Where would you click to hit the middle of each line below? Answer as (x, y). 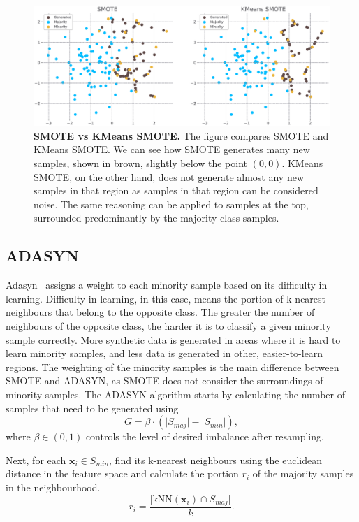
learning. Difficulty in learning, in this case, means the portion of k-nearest (166, 298)
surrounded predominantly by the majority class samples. (156, 218)
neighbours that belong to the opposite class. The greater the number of (160, 312)
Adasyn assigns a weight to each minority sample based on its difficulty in (167, 285)
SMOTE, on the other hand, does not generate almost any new (169, 176)
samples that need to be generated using (92, 408)
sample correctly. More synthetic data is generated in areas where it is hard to (173, 339)
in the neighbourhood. (53, 487)
